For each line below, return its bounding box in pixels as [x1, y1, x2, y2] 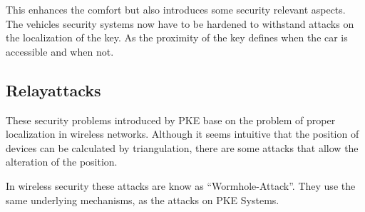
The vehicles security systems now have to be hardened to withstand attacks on [6, 16, 354, 31]
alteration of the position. [6, 154, 118, 169]
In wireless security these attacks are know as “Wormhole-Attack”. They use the [6, 178, 356, 193]
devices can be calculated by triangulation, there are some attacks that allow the [6, 140, 359, 155]
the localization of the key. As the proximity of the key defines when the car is [6, 30, 348, 45]
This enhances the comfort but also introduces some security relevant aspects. [6, 2, 346, 16]
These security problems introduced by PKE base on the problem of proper [6, 112, 336, 127]
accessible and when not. [6, 44, 114, 59]
